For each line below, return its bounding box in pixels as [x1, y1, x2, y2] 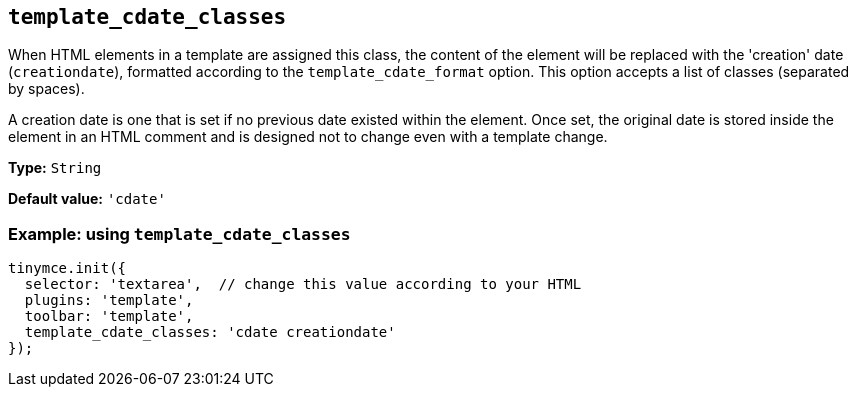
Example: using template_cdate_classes [8, 223, 351, 244]
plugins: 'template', [24, 292, 194, 309]
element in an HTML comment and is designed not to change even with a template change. [8, 128, 608, 146]
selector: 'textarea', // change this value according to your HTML [24, 276, 582, 293]
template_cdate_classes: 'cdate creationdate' [24, 324, 396, 341]
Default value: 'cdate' [8, 190, 166, 208]
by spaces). [8, 80, 85, 98]
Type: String [8, 159, 102, 177]
